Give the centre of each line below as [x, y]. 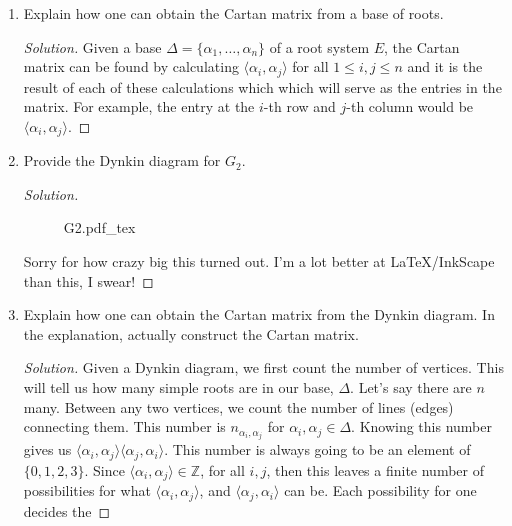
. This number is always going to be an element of [317, 449]
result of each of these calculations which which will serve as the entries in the [262, 86]
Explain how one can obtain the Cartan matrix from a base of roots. [233, 13]
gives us [47, 449]
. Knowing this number [421, 426]
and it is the [445, 66]
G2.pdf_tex [99, 227]
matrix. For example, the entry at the [139, 106]
